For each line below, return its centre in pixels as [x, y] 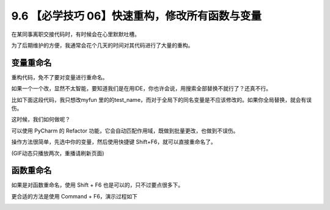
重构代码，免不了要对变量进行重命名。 [60, 77]
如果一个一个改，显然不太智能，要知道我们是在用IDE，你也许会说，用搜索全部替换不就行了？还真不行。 [141, 89]
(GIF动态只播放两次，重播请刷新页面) [58, 153]
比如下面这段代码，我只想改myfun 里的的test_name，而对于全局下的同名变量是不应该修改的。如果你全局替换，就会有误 [161, 100]
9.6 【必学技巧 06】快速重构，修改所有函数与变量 [137, 16]
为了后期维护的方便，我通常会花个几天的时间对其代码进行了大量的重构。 [102, 45]
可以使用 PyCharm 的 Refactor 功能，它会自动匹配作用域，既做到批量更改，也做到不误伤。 [125, 131]
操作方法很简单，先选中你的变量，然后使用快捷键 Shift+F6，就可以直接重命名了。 [114, 142]
